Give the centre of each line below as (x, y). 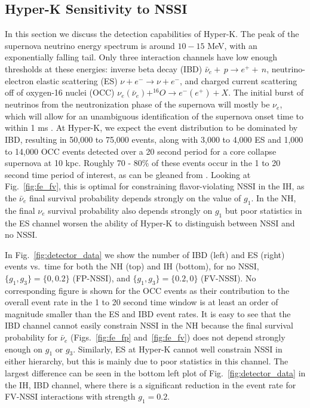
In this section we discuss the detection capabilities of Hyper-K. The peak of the (152, 34)
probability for (31, 337)
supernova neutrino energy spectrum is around (90, 45)
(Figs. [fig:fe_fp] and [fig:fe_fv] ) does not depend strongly (178, 337)
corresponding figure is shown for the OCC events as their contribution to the (147, 290)
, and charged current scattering (239, 80)
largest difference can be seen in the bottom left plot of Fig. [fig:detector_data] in (155, 373)
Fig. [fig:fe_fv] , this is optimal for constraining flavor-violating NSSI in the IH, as (155, 186)
